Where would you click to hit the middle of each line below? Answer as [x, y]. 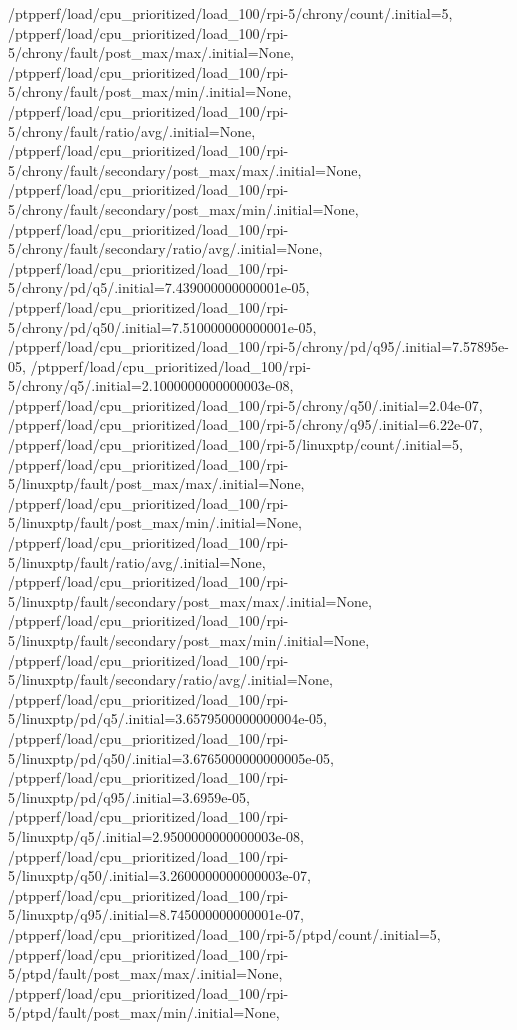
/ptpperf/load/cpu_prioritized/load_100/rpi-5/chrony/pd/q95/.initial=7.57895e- [258, 346]
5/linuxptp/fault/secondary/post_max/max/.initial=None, [190, 600]
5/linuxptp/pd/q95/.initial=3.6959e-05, [129, 796]
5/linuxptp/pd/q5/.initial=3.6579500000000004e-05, [167, 718]
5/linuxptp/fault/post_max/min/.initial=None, [155, 522]
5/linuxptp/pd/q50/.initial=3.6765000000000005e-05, [171, 757]
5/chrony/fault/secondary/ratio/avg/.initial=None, [165, 248]
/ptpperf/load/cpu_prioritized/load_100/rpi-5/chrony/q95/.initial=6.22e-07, [245, 424]
